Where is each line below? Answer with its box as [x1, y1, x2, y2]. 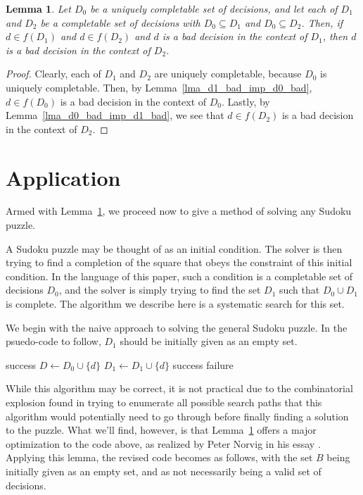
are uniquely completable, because [154, 66, 302, 81]
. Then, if [301, 15, 343, 30]
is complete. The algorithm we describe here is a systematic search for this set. [6, 296, 345, 311]
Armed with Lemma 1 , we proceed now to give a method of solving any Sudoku [6, 203, 352, 218]
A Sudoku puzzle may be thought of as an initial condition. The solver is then [6, 241, 343, 256]
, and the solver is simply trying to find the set [58, 282, 261, 297]
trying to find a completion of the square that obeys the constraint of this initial [6, 255, 352, 270]
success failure [172, 357, 234, 372]
